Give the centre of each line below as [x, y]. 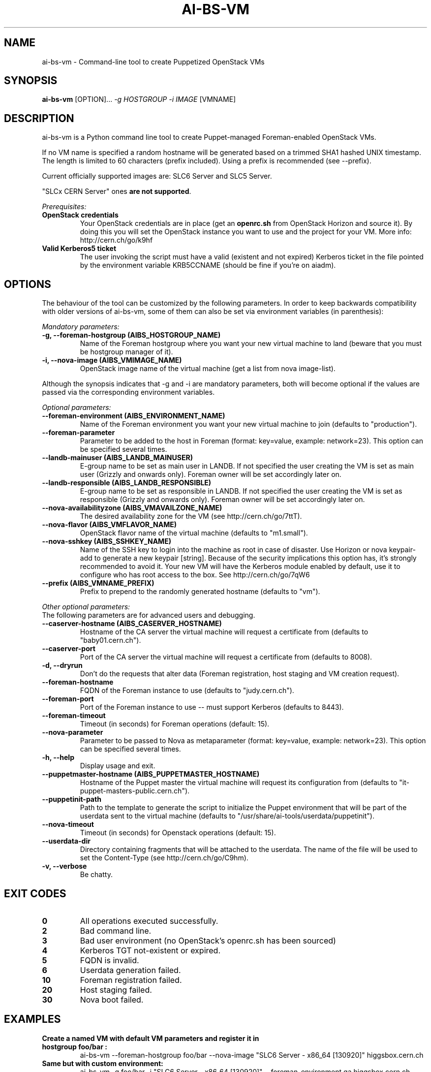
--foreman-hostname [78, 682]
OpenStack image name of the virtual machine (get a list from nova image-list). [208, 369]
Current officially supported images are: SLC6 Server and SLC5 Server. [157, 176]
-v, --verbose [64, 866]
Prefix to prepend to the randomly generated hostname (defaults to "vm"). [200, 592]
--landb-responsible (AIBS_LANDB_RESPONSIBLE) [127, 483]
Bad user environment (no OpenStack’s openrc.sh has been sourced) [208, 940]
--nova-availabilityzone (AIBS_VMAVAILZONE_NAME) [132, 508]
